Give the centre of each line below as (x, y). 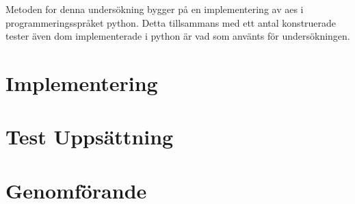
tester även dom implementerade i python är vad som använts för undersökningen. (178, 36)
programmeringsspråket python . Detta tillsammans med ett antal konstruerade (171, 22)
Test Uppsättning (90, 137)
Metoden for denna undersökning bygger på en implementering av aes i (155, 9)
